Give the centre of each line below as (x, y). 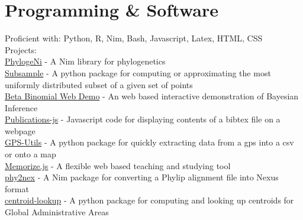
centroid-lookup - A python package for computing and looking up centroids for (149, 200)
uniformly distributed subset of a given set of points (99, 84)
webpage (20, 130)
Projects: (21, 49)
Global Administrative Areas (57, 212)
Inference (21, 107)
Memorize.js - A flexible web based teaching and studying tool (118, 165)
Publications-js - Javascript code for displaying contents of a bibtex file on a (143, 119)
